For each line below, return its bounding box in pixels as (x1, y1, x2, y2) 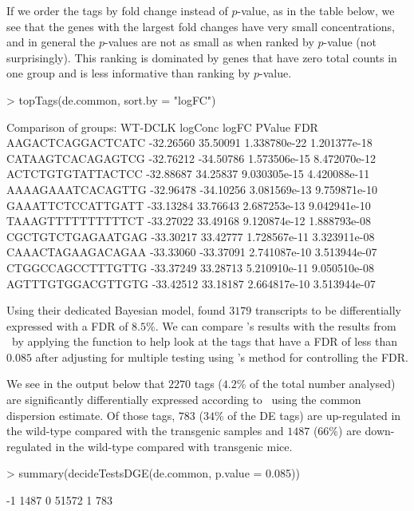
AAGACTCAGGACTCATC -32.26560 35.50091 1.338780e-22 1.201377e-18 (6, 134, 373, 151)
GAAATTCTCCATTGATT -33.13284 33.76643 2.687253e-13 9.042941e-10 (6, 196, 371, 213)
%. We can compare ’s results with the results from (146, 317, 396, 334)
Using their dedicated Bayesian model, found (6, 302, 226, 319)
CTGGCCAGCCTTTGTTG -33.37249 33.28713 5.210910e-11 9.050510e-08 (6, 259, 374, 275)
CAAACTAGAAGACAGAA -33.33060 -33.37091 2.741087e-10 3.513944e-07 (6, 244, 377, 260)
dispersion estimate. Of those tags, (6, 406, 175, 423)
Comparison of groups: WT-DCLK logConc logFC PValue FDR (6, 118, 318, 135)
